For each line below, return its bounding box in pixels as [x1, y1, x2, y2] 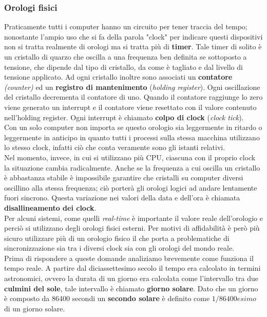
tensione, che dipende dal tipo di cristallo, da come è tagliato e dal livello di [4, 61, 243, 72]
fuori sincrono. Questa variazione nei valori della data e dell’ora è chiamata [4, 192, 240, 203]
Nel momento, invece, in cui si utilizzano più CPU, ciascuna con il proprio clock [4, 152, 256, 162]
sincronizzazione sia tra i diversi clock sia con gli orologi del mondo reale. [4, 243, 235, 253]
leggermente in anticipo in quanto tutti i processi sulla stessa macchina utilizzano [4, 132, 260, 142]
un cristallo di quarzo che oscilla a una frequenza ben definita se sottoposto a [4, 51, 247, 62]
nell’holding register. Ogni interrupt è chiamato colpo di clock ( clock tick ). [4, 111, 244, 122]
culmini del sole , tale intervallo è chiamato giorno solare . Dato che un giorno [4, 283, 258, 293]
